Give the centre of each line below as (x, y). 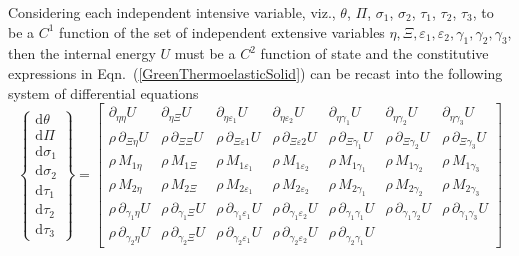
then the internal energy (82, 53)
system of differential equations (103, 92)
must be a (205, 53)
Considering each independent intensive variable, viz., (172, 12)
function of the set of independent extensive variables (222, 31)
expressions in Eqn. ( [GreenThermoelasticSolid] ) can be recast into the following (255, 72)
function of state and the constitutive (374, 53)
